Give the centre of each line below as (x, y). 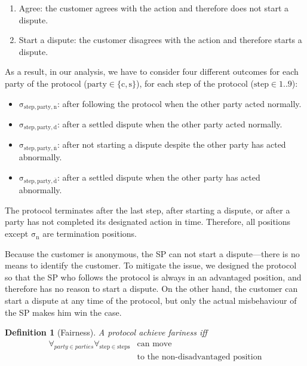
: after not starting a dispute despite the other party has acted (171, 144)
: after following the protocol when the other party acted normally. (179, 103)
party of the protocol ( (46, 83)
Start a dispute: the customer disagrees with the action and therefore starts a (160, 40)
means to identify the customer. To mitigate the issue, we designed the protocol (151, 265)
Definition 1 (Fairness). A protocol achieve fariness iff (106, 332)
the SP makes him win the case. (63, 312)
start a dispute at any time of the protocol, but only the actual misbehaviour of (151, 301)
